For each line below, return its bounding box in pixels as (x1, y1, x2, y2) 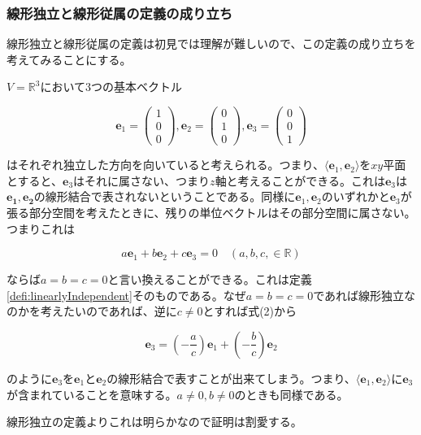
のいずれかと (321, 188, 390, 205)
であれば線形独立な (313, 286, 416, 303)
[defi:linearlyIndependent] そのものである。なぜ (7, 286, 246, 303)
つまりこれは (7, 220, 75, 237)
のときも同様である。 (234, 385, 349, 402)
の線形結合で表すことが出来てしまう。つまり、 (106, 369, 356, 386)
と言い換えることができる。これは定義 (107, 271, 312, 288)
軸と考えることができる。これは (215, 172, 385, 189)
